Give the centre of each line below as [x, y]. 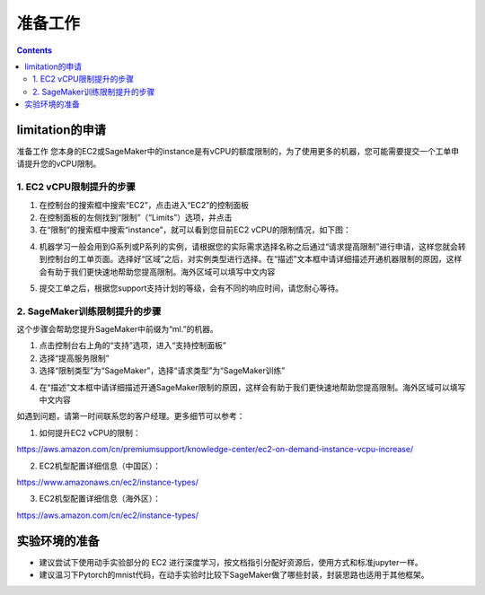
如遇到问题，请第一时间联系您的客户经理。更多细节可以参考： [131, 416]
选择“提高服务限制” [74, 358]
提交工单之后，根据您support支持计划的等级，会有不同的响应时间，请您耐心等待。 [191, 288]
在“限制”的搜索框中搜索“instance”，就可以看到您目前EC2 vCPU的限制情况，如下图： [195, 230]
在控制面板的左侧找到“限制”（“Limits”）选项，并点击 [136, 217]
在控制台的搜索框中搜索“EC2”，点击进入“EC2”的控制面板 [144, 205]
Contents [35, 50]
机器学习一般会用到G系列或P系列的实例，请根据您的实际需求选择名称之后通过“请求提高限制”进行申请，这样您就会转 [252, 246]
